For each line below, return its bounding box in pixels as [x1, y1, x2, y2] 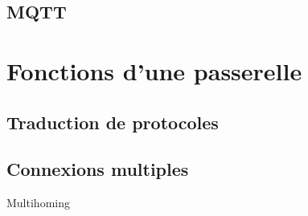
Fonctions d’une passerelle [6, 54, 302, 87]
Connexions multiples [6, 157, 189, 181]
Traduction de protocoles [6, 109, 219, 134]
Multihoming [6, 194, 70, 211]
